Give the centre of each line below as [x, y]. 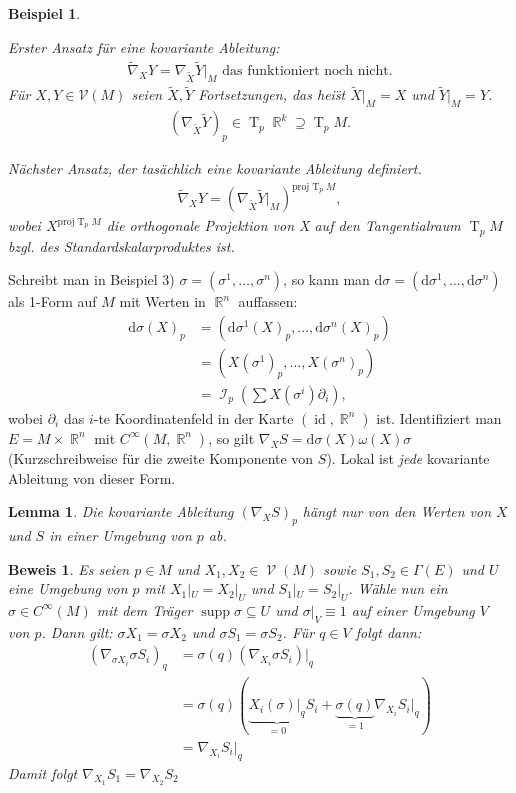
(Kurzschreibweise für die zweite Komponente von [161, 457]
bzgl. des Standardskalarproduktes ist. [121, 245]
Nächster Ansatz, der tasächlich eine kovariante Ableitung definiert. [215, 168]
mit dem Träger [144, 609]
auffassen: [268, 301]
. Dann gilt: [77, 631]
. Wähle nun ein [398, 588]
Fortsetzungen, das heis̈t [272, 94]
